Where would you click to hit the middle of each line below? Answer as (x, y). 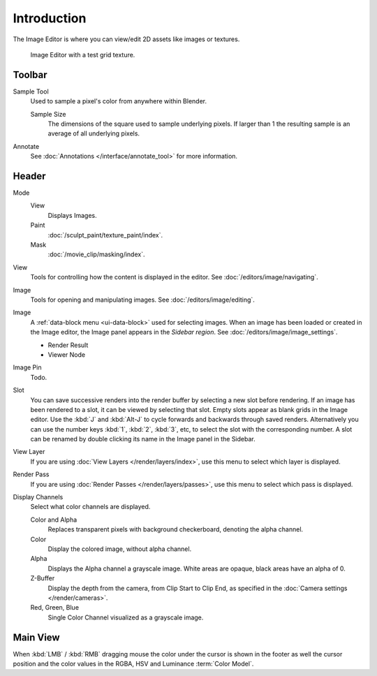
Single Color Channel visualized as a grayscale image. (126, 617)
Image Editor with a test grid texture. (83, 54)
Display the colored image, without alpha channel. (120, 549)
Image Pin (27, 367)
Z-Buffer (43, 578)
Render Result (68, 345)
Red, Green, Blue (55, 608)
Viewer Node (67, 354)
